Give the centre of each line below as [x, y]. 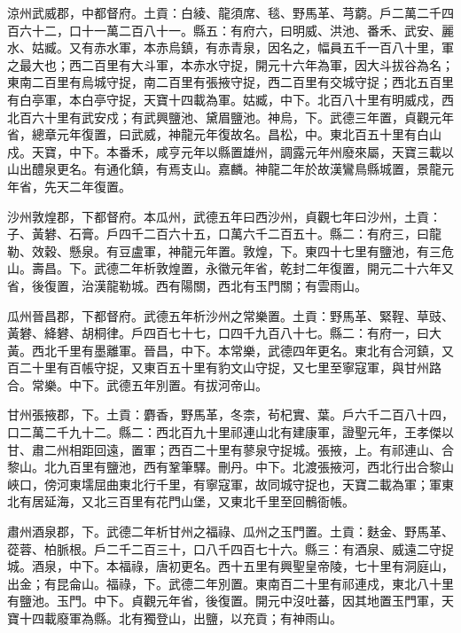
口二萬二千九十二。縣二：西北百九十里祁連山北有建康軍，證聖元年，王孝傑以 [230, 432]
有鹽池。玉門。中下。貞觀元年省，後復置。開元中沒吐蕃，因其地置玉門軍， [224, 601]
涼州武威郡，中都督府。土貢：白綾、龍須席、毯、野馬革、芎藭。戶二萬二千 [224, 12]
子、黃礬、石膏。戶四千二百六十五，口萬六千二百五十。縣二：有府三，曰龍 [224, 234]
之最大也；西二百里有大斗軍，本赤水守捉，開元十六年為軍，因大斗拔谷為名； [230, 64]
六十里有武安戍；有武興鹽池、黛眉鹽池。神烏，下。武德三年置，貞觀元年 [242, 117]
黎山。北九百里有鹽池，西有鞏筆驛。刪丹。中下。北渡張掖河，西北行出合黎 [224, 467]
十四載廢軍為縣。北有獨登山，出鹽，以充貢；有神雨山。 [180, 618]
